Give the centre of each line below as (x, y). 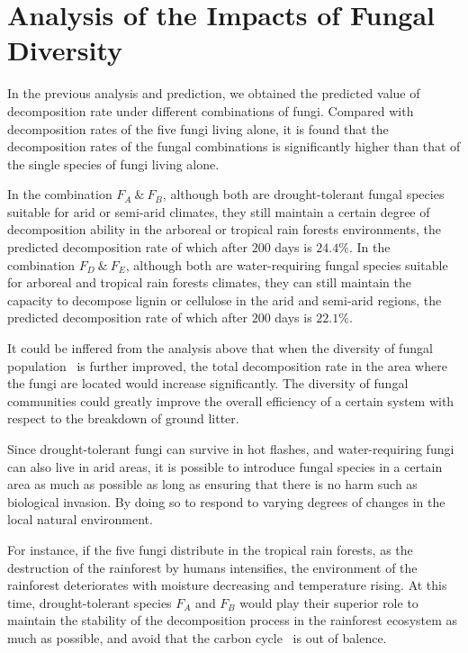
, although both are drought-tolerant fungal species (303, 194)
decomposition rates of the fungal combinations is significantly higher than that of (234, 146)
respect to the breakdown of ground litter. (123, 418)
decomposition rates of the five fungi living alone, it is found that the (198, 128)
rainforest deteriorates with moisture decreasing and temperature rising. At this (227, 585)
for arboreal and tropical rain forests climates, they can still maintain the (209, 282)
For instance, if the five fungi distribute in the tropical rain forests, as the (210, 549)
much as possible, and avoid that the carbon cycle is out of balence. (197, 637)
